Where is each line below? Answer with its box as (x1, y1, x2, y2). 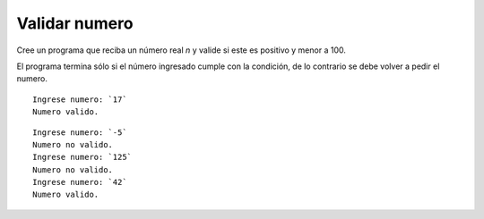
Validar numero (16, 13, 134, 33)
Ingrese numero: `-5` (32, 127, 127, 138)
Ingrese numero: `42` (32, 177, 127, 188)
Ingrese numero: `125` (32, 152, 133, 163)
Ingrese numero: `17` (32, 94, 127, 105)
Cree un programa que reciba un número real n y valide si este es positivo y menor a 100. (16, 45, 347, 55)
